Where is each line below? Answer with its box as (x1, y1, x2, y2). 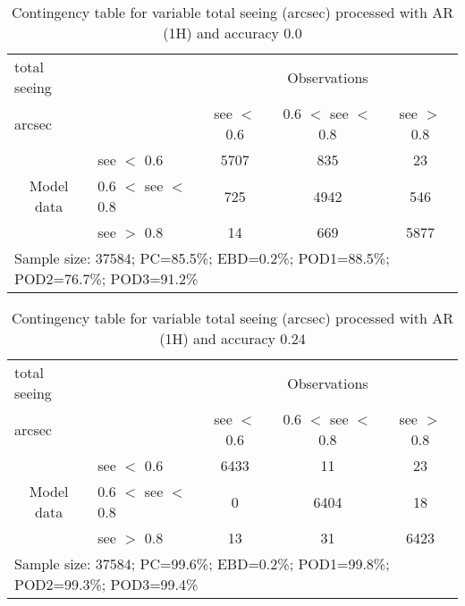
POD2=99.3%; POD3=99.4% (14, 574, 199, 594)
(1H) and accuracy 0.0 (163, 22, 302, 43)
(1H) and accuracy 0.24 (159, 328, 306, 349)
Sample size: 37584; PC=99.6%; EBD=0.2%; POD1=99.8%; (14, 553, 390, 574)
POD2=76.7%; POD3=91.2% (14, 268, 199, 289)
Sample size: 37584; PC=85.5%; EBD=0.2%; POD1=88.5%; (14, 248, 390, 268)
